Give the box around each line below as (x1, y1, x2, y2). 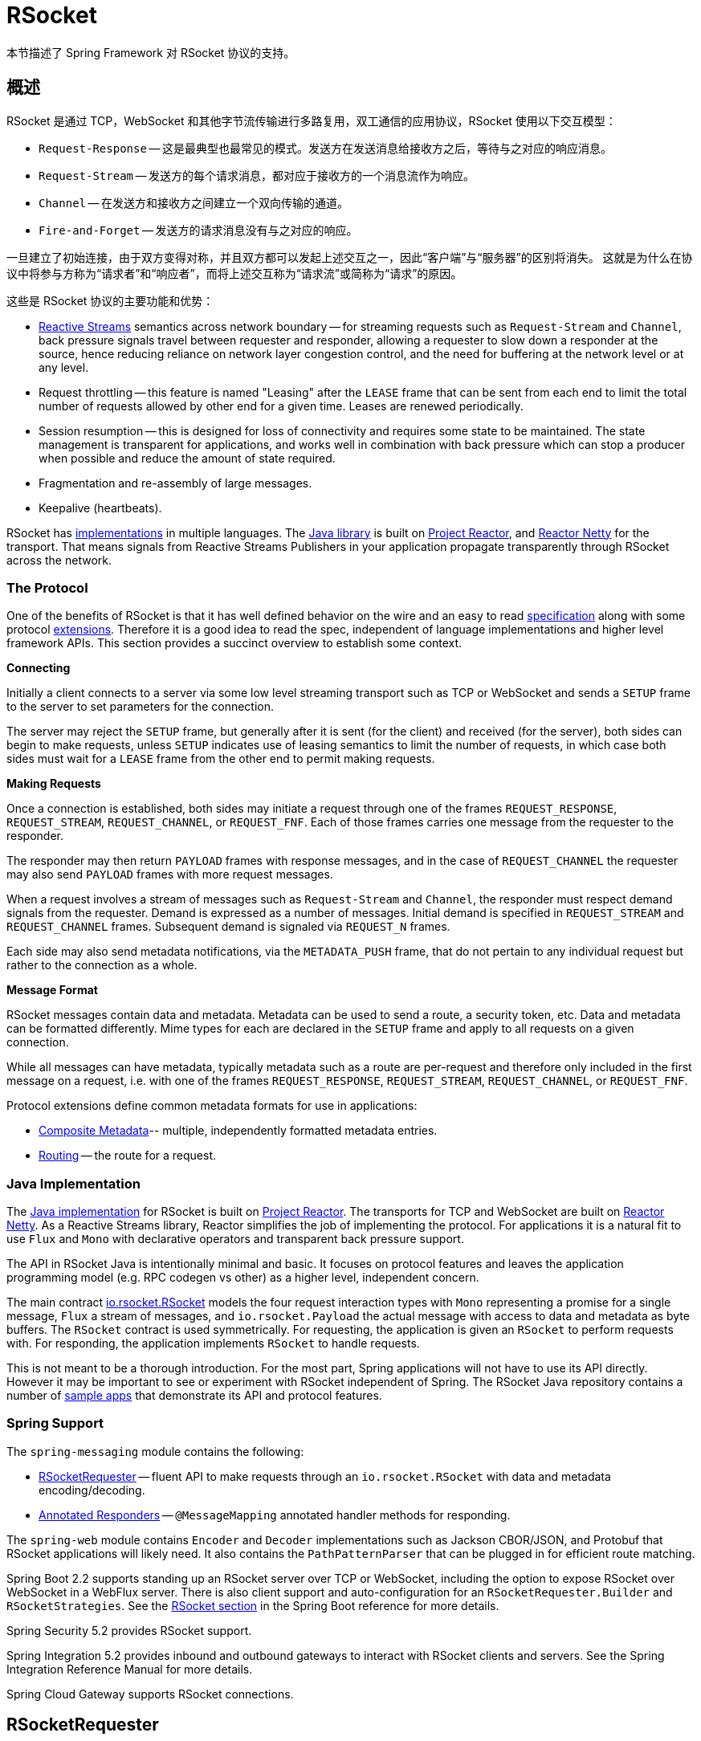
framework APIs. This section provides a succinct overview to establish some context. (6, 636, 463, 650)
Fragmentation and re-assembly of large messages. (39, 475, 312, 490)
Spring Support (6, 1415, 104, 1432)
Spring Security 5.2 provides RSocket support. (6, 1623, 252, 1637)
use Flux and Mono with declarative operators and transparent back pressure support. (6, 1232, 464, 1246)
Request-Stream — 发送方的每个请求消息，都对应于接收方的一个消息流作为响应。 (39, 168, 475, 182)
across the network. (6, 552, 112, 567)
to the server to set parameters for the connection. (6, 699, 275, 714)
